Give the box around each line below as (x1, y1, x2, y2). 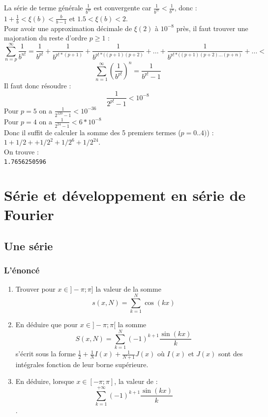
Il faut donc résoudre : (4, 80, 71, 90)
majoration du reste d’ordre (4, 33, 88, 43)
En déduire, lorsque (15, 376, 74, 386)
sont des (218, 348, 243, 359)
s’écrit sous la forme (15, 348, 76, 359)
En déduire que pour (15, 319, 78, 330)
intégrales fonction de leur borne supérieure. (15, 359, 149, 369)
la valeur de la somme (95, 283, 161, 294)
